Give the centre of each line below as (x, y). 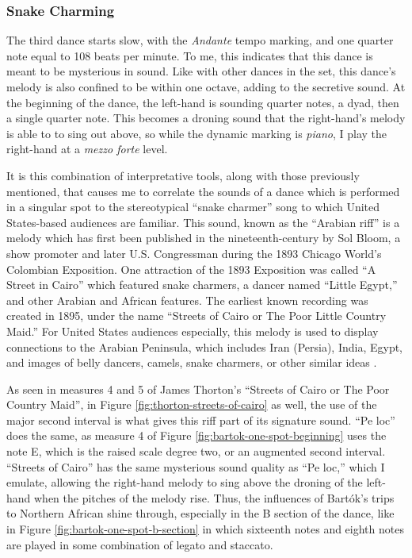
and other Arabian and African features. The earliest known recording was (187, 300)
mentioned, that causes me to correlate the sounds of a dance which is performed (203, 191)
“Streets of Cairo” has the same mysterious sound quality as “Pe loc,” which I (196, 466)
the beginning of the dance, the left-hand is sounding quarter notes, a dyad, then (203, 102)
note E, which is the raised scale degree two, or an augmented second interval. (196, 451)
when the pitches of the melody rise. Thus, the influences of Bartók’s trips (214, 497)
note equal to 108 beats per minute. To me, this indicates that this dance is (190, 55)
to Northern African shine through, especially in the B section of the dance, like (200, 513)
